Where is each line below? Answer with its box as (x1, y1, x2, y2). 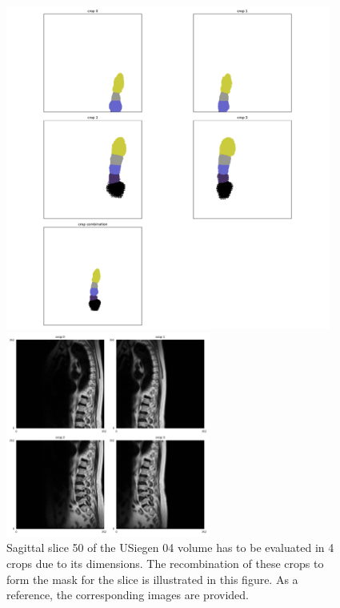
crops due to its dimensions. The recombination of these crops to (6, 554, 324, 571)
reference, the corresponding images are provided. (6, 586, 249, 603)
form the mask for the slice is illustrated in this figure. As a (6, 570, 298, 587)
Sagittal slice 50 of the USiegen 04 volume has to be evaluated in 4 (6, 539, 334, 556)
